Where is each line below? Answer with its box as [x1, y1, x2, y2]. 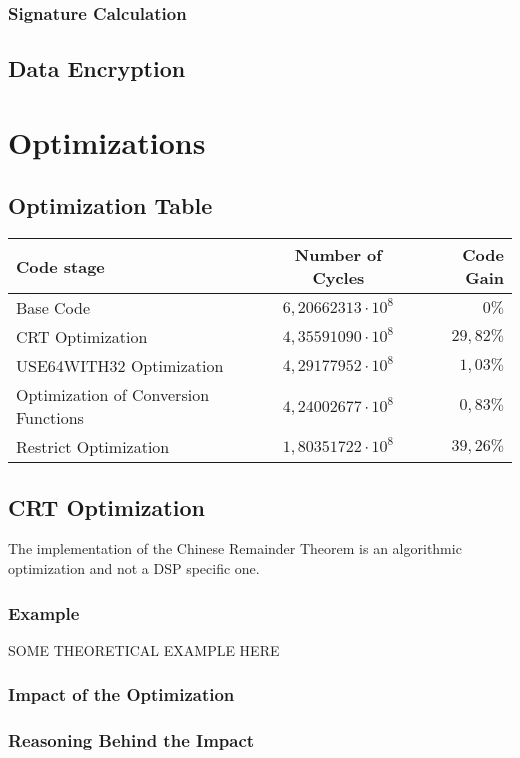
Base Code [16, 296, 91, 320]
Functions [16, 406, 84, 430]
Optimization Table [8, 190, 213, 221]
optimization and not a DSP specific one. [8, 558, 260, 578]
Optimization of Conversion [16, 383, 210, 407]
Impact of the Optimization [8, 682, 235, 707]
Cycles [312, 266, 365, 290]
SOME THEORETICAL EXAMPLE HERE [8, 639, 280, 660]
